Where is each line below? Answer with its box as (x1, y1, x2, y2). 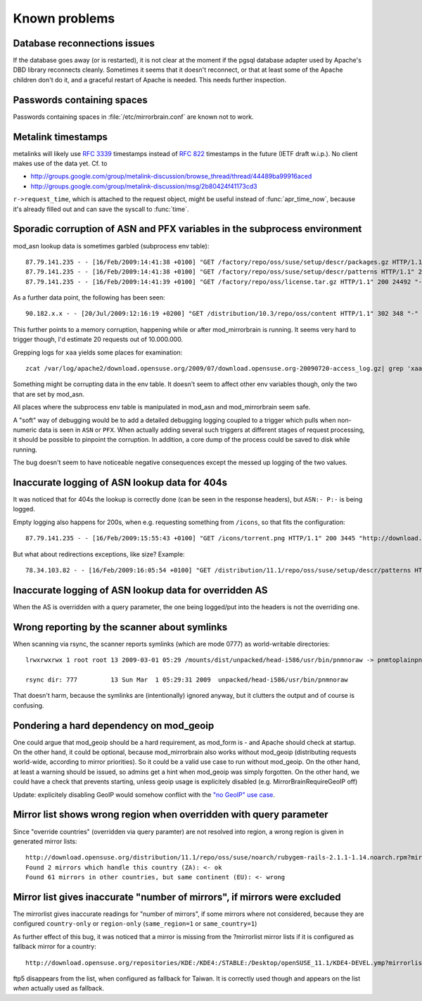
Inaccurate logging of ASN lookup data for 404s (13, 476, 228, 488)
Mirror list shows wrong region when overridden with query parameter (13, 809, 328, 821)
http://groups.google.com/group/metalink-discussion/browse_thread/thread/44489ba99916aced (30, 172, 312, 181)
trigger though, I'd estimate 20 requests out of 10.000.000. (13, 335, 183, 344)
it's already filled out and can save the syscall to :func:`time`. (13, 205, 189, 213)
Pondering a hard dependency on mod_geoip (13, 720, 215, 732)
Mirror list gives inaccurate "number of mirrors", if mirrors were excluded (13, 891, 341, 903)
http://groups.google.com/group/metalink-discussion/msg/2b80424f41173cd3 (30, 181, 257, 190)
